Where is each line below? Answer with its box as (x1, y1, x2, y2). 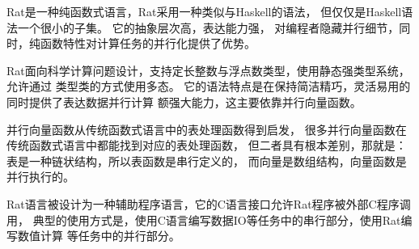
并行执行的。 (6, 168, 74, 185)
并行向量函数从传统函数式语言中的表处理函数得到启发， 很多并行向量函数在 (6, 120, 407, 137)
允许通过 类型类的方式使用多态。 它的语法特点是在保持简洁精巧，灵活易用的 (6, 78, 411, 95)
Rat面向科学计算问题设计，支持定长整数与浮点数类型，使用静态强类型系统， (6, 61, 410, 78)
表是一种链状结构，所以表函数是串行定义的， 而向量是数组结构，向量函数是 (6, 152, 407, 169)
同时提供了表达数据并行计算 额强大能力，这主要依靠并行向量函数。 (6, 93, 362, 110)
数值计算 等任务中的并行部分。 (17, 227, 180, 244)
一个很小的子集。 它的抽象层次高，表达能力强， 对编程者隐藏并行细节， (17, 19, 400, 36)
